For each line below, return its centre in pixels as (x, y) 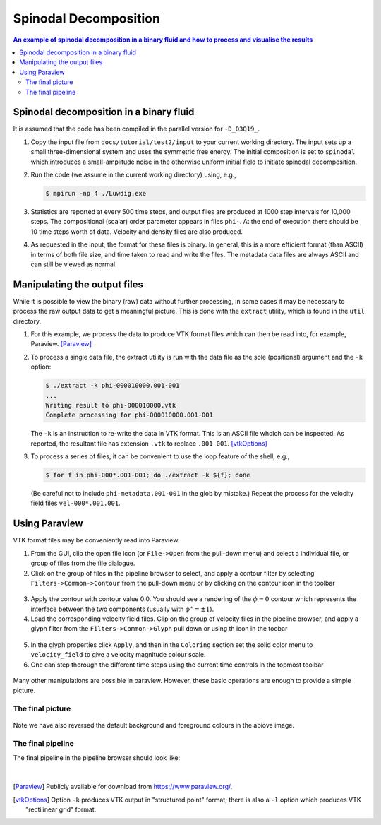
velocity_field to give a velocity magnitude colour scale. (118, 655)
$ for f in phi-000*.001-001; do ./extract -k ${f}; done (148, 475)
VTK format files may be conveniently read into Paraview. (96, 540)
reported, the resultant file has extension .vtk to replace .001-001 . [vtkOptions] (149, 443)
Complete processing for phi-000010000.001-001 (129, 415)
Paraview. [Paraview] (61, 344)
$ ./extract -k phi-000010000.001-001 (113, 386)
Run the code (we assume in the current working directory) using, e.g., (133, 174)
